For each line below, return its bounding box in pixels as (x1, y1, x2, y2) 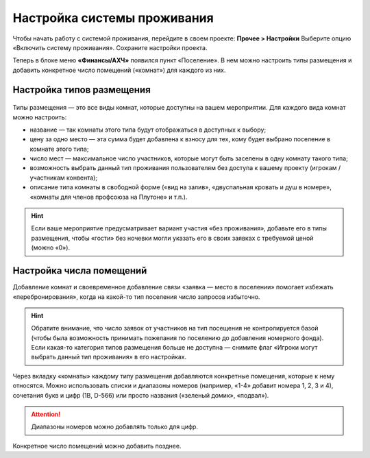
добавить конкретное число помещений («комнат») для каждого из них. (12, 66, 226, 74)
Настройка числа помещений (12, 265, 147, 277)
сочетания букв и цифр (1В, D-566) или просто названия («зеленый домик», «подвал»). (12, 391, 269, 399)
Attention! (31, 410, 61, 418)
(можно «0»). (31, 243, 71, 252)
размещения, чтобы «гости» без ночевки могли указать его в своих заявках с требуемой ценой (31, 234, 314, 242)
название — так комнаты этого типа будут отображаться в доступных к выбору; (29, 125, 267, 134)
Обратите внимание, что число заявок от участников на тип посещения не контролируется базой (31, 324, 319, 333)
